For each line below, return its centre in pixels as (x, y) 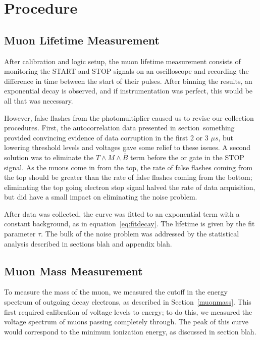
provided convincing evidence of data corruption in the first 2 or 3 (106, 137)
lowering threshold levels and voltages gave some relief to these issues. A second (127, 147)
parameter (20, 234)
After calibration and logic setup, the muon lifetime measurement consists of (122, 61)
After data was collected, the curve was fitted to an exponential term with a (122, 213)
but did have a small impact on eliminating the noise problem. (101, 197)
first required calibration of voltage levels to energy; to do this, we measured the (128, 311)
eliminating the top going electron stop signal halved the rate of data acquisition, (130, 187)
